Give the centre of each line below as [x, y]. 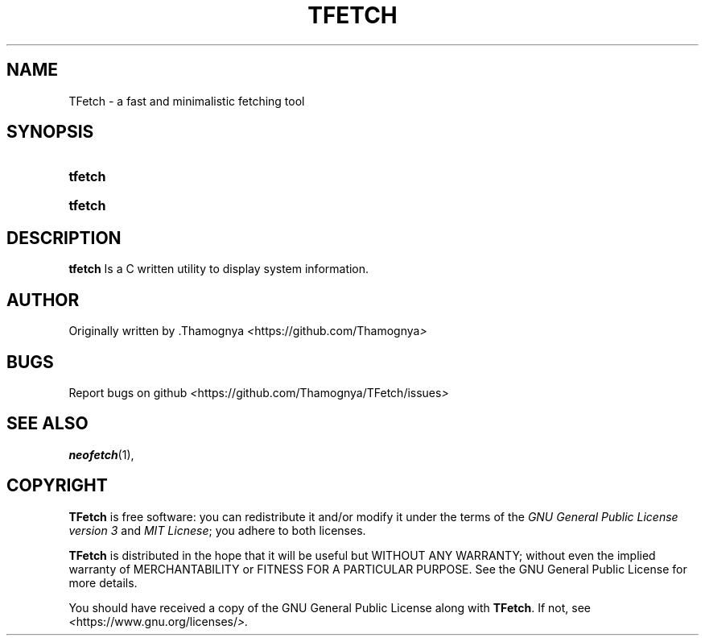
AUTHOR [43, 300]
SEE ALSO [47, 424]
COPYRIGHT [57, 486]
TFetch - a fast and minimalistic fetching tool [187, 101]
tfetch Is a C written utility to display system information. [219, 269]
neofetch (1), [101, 454]
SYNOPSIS [50, 132]
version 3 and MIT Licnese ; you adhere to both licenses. [217, 530]
